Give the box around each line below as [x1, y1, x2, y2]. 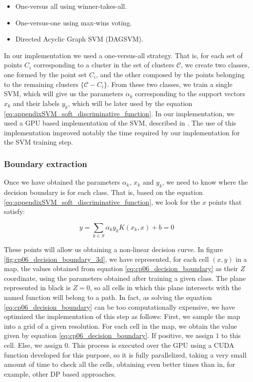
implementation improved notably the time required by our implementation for [4, 127, 240, 137]
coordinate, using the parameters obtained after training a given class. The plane [4, 273, 246, 283]
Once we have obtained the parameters [4, 177, 120, 187]
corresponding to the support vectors [135, 88, 245, 99]
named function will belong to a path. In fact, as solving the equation [4, 292, 212, 302]
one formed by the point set [4, 69, 87, 79]
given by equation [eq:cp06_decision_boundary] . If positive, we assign [4, 330, 214, 340]
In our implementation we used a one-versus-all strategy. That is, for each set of [4, 50, 243, 60]
